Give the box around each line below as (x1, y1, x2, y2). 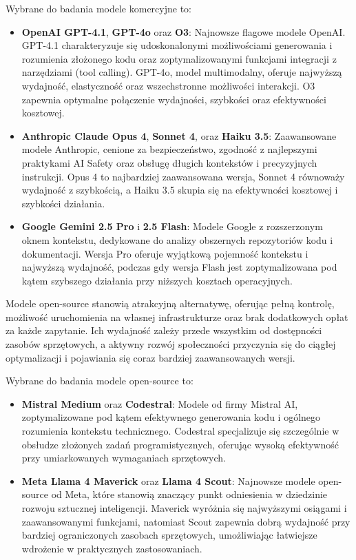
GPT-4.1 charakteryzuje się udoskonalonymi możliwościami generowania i (21, 38, 333, 52)
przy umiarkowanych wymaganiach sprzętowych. (21, 450, 226, 465)
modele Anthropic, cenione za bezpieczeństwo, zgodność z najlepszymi (21, 142, 317, 156)
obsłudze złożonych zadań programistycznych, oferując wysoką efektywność (21, 437, 339, 451)
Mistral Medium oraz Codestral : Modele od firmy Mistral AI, (21, 396, 298, 411)
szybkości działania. (21, 196, 105, 210)
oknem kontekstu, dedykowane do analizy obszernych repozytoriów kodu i (21, 232, 333, 247)
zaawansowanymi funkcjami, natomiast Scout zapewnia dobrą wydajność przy (21, 514, 350, 528)
